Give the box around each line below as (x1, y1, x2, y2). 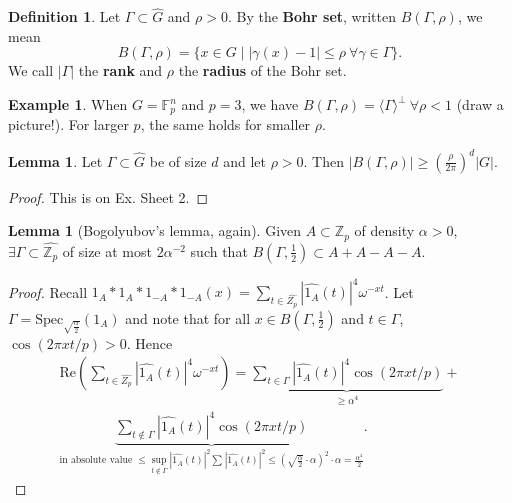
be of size (149, 150, 207, 171)
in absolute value (59, 455, 133, 466)
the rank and (78, 60, 163, 81)
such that (190, 240, 248, 261)
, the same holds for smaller (140, 114, 311, 135)
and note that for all (125, 307, 251, 328)
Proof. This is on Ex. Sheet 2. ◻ (8, 186, 209, 207)
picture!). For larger (8, 114, 129, 135)
